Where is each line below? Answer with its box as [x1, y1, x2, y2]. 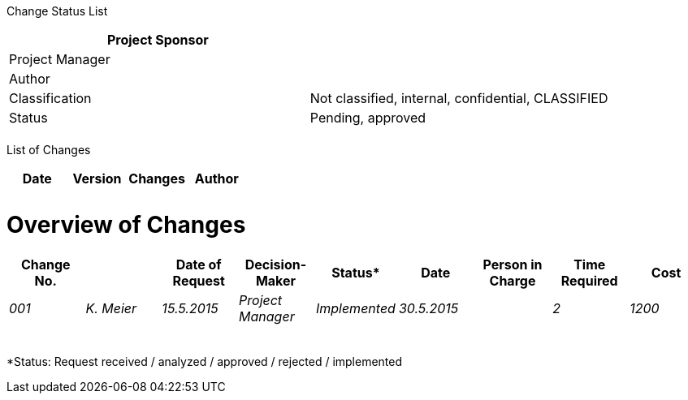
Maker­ [255, 272, 296, 289]
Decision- [244, 256, 307, 273]
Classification [9, 90, 92, 106]
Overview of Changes [6, 210, 246, 239]
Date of [175, 256, 222, 273]
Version [72, 170, 122, 187]
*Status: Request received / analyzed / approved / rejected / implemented [6, 354, 403, 368]
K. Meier [85, 299, 137, 316]
